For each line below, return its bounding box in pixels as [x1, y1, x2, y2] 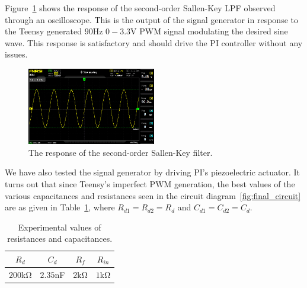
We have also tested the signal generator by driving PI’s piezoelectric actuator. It [5, 166, 300, 178]
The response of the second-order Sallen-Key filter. [28, 146, 213, 158]
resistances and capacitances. [7, 232, 113, 245]
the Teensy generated [5, 25, 82, 37]
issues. [5, 48, 28, 60]
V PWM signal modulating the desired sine [130, 25, 288, 37]
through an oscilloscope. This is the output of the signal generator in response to [5, 13, 298, 25]
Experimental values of [18, 220, 101, 233]
